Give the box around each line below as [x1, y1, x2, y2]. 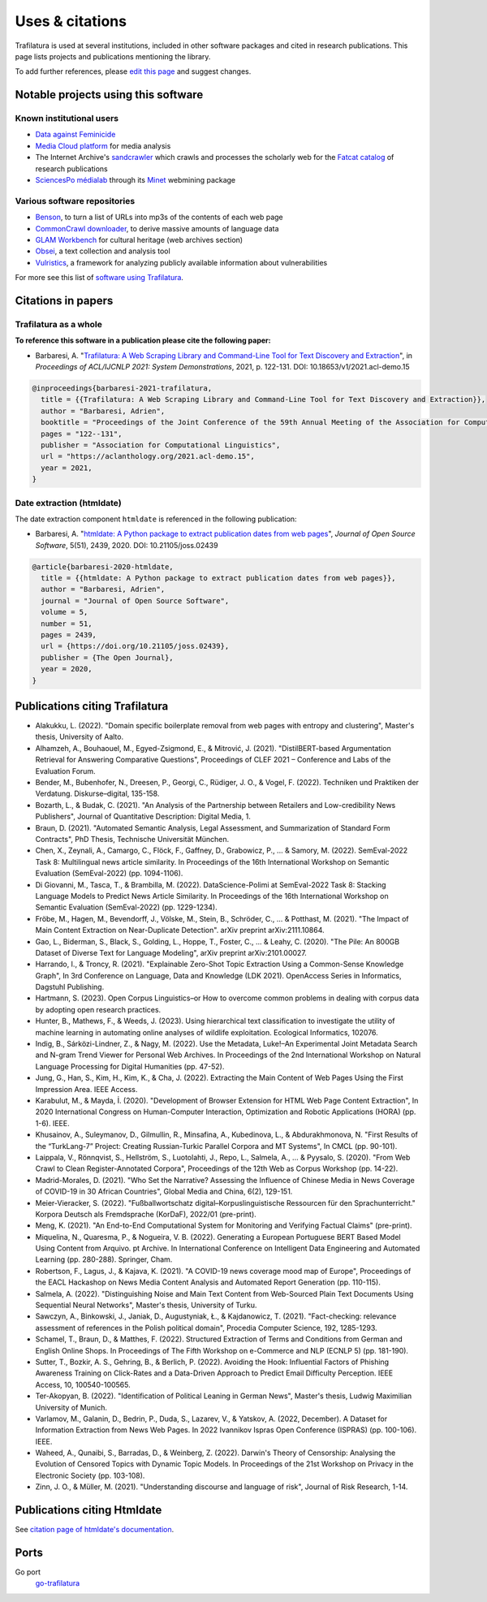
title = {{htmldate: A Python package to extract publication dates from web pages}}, [41, 573, 397, 583]
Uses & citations [15, 12, 127, 30]
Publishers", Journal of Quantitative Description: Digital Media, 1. [35, 812, 252, 822]
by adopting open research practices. [35, 1004, 162, 1014]
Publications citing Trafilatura [15, 699, 169, 713]
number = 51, [41, 619, 93, 628]
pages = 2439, [41, 630, 97, 640]
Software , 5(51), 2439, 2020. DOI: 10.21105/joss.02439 [35, 540, 218, 550]
